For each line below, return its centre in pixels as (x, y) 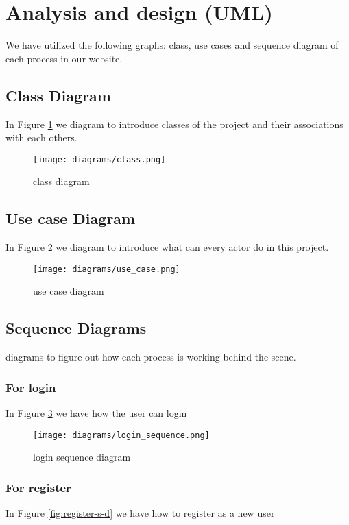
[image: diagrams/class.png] (99, 159)
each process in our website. (64, 58)
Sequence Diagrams (76, 328)
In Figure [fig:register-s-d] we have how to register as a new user (140, 513)
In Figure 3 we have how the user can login (96, 413)
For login (31, 387)
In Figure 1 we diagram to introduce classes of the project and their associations (174, 124)
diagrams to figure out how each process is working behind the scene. (151, 357)
